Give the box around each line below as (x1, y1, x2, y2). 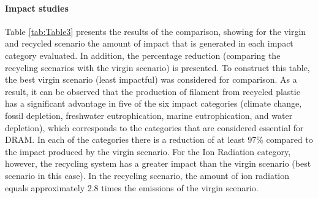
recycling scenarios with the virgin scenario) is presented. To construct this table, (5, 61, 310, 74)
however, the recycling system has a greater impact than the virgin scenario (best (5, 157, 311, 170)
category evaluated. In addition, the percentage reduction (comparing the (5, 48, 281, 61)
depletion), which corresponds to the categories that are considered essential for (5, 121, 304, 134)
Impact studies (5, 1, 69, 14)
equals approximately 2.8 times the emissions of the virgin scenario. (5, 181, 259, 194)
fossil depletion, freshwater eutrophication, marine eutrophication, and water (5, 109, 293, 121)
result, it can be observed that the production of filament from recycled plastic (5, 85, 300, 97)
